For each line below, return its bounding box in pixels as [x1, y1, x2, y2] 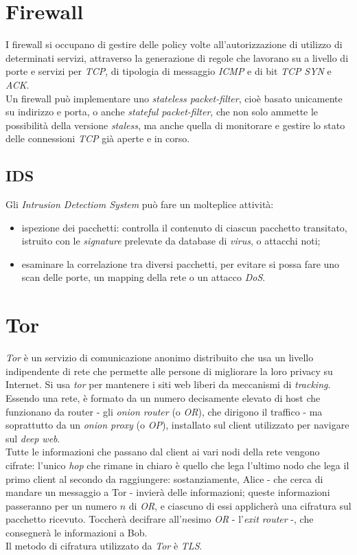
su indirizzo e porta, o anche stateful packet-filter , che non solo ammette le [5, 104, 319, 119]
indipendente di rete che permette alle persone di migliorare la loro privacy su [5, 363, 333, 378]
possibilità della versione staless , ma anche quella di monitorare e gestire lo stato [5, 117, 345, 132]
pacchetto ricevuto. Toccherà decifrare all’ [5, 512, 182, 526]
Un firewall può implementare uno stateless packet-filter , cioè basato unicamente [5, 91, 343, 105]
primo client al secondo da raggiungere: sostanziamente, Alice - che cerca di [5, 471, 323, 486]
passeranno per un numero [5, 498, 117, 512]
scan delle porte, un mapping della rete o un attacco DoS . [21, 270, 266, 284]
